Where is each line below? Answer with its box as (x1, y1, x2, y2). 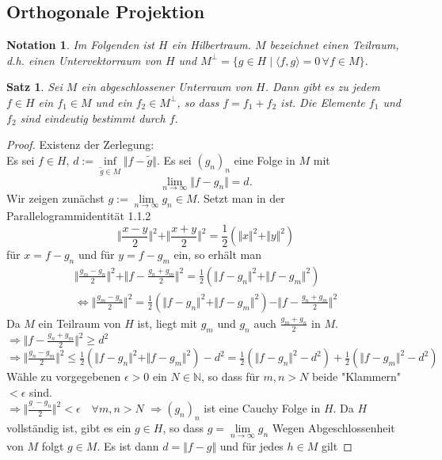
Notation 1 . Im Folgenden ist (6, 36, 155, 53)
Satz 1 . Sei (6, 78, 63, 95)
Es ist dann (103, 437, 159, 454)
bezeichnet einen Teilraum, (269, 36, 399, 53)
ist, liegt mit (137, 314, 197, 331)
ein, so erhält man (173, 246, 261, 263)
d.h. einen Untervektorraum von (6, 51, 162, 68)
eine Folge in (234, 151, 295, 168)
